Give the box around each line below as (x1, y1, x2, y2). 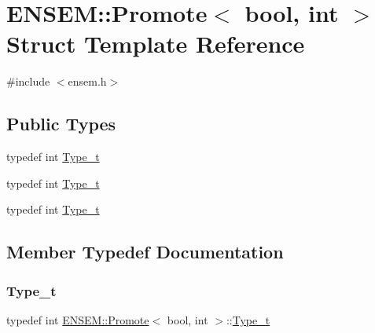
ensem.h (68, 73, 107, 90)
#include (6, 73, 50, 90)
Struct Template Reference (6, 27, 305, 60)
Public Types (6, 112, 116, 136)
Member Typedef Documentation (6, 240, 284, 264)
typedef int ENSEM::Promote (6, 311, 149, 328)
